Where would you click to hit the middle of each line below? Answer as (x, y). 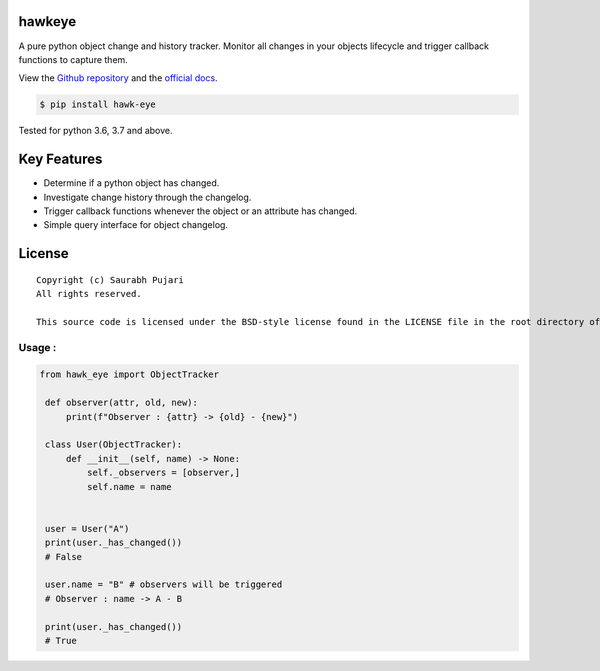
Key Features (60, 159)
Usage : (37, 347)
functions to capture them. (73, 59)
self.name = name (129, 486)
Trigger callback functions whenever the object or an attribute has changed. (200, 211)
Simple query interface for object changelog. (136, 225)
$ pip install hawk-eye (98, 104)
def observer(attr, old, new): (122, 403)
